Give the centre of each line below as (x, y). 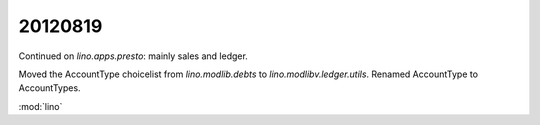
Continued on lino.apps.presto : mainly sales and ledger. (133, 56)
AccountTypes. (49, 88)
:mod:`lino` (40, 106)
